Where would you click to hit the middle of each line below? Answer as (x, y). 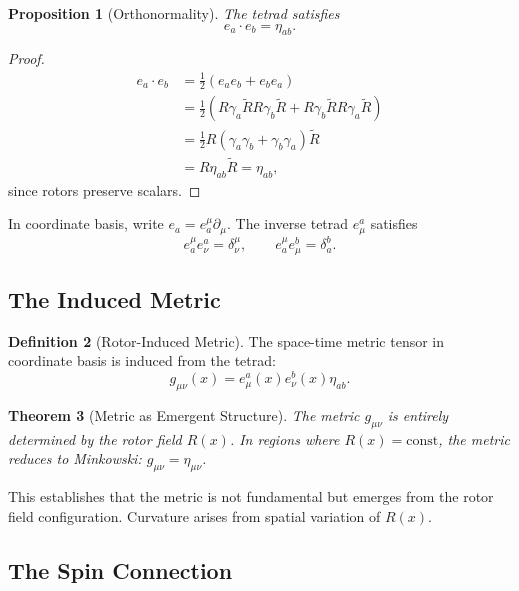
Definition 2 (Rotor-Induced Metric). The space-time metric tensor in (226, 340)
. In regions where (284, 438)
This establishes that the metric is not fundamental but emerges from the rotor (251, 496)
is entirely (418, 414)
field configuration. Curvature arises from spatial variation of (194, 515)
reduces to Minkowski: (75, 458)
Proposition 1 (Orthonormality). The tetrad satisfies (174, 13)
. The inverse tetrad (288, 223)
